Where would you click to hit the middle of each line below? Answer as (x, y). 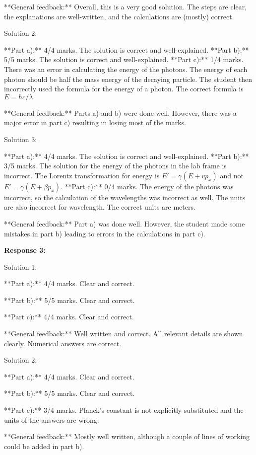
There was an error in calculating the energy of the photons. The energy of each (126, 69)
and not (232, 175)
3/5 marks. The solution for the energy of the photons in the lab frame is (115, 166)
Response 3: (25, 250)
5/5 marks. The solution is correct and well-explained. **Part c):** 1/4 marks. (124, 59)
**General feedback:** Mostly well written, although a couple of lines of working (127, 436)
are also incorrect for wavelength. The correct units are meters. (100, 207)
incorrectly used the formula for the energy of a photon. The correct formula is (124, 89)
